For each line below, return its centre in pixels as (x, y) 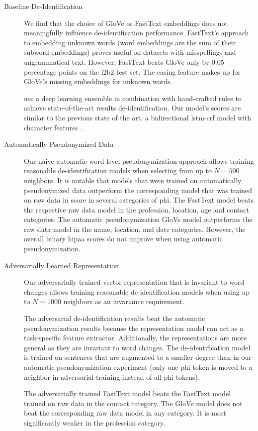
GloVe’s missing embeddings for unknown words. (98, 81)
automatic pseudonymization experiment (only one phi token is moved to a (138, 367)
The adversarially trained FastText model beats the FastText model (128, 393)
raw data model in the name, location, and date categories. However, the (135, 229)
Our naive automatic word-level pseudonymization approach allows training (139, 161)
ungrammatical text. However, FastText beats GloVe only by (117, 61)
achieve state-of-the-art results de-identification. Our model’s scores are (132, 108)
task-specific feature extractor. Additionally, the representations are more (135, 338)
